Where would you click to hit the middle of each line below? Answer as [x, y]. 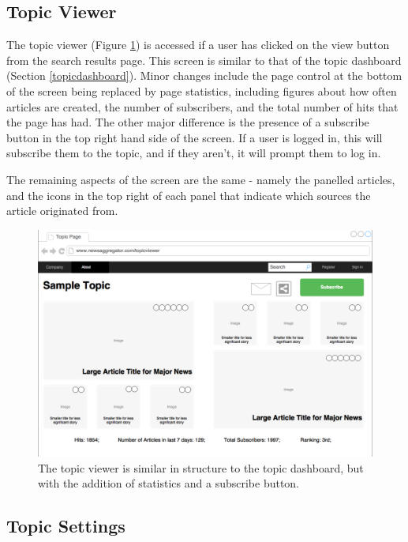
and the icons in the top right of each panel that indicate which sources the [189, 195]
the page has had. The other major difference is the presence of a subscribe [188, 122]
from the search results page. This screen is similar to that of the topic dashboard [204, 60]
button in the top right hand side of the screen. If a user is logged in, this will [195, 137]
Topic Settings [66, 526]
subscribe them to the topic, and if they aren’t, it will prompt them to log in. [194, 153]
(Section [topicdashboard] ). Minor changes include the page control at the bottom [204, 75]
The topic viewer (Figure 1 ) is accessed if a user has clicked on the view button [198, 45]
